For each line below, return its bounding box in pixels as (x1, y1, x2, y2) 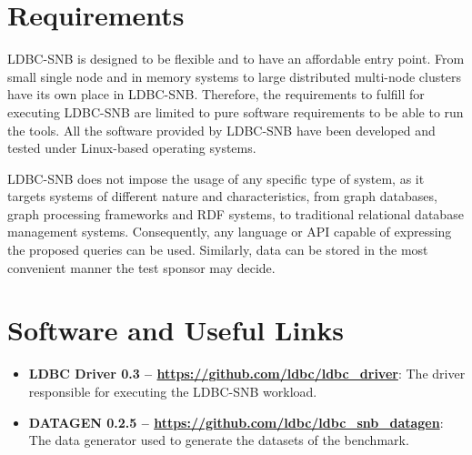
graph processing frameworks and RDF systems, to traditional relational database (7, 204, 464, 223)
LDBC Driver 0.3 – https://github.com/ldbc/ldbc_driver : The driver (28, 364, 466, 383)
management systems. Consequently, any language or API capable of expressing (7, 222, 452, 241)
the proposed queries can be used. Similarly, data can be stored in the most (7, 240, 428, 259)
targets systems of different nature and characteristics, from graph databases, (7, 187, 437, 206)
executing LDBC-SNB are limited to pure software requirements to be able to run (7, 102, 464, 121)
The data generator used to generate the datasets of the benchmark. (28, 430, 409, 450)
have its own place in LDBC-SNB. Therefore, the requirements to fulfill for (7, 85, 425, 104)
